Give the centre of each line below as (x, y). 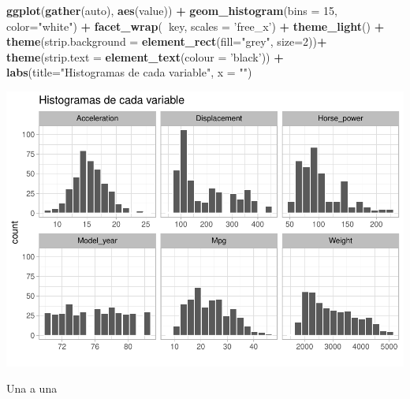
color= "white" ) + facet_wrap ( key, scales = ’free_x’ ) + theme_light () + (196, 26)
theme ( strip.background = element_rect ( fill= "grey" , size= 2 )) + (167, 41)
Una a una (32, 388)
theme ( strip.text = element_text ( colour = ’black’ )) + (145, 56)
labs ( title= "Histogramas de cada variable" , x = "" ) (129, 72)
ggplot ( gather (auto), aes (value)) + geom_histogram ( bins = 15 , (172, 10)
